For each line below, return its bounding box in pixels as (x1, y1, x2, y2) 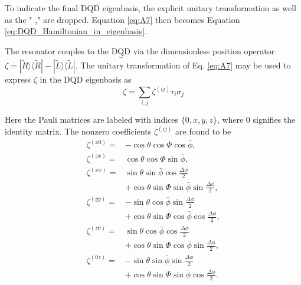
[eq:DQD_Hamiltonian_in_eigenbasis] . (5, 25, 147, 37)
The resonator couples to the (5, 44, 109, 57)
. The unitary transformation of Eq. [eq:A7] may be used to (75, 59, 291, 71)
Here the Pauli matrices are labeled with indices (5, 113, 179, 126)
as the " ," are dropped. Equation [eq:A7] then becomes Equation (5, 13, 240, 25)
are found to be (175, 125, 231, 137)
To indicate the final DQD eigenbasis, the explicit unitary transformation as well (5, 2, 296, 14)
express (5, 73, 31, 85)
